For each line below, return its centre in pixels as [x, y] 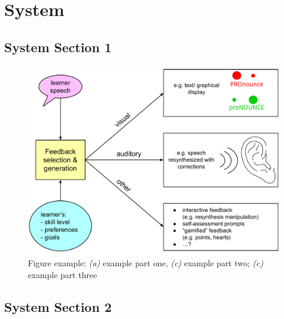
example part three [63, 274]
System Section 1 [58, 47]
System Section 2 [58, 306]
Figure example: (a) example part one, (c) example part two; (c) [146, 263]
